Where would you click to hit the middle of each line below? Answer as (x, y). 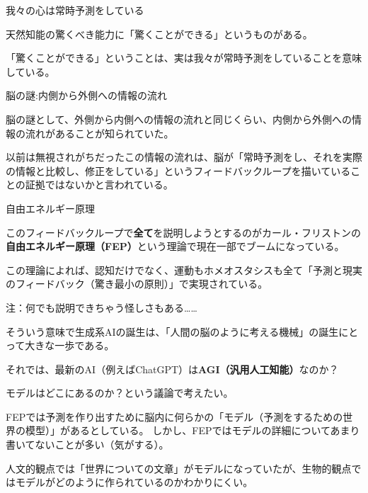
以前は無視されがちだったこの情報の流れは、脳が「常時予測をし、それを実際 (184, 157)
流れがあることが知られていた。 (99, 133)
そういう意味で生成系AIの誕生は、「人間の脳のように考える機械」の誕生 (172, 331)
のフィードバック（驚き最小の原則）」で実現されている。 (137, 284)
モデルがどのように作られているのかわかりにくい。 (134, 482)
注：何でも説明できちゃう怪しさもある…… (102, 307)
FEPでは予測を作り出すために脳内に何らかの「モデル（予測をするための (174, 416)
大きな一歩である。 (70, 345)
